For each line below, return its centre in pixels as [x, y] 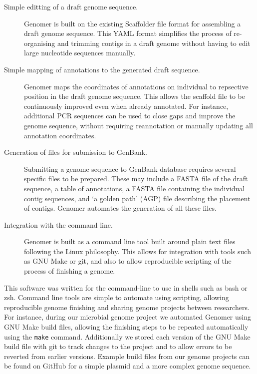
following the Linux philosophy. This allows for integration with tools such [137, 251]
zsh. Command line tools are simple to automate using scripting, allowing [117, 297]
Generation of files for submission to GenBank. [76, 152]
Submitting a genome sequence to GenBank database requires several [130, 169]
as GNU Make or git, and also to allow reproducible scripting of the [128, 261]
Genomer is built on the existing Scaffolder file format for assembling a [132, 23]
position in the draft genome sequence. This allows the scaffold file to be [134, 96]
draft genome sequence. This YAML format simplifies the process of [128, 33]
